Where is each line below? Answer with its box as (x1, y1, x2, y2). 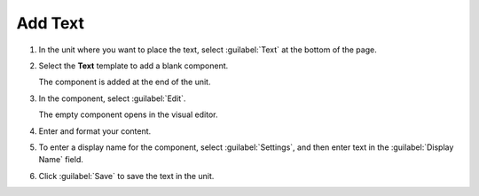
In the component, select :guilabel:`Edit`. (38, 93, 186, 104)
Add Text (16, 13, 84, 33)
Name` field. (38, 154, 84, 165)
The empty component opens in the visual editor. (38, 109, 218, 120)
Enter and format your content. (38, 125, 152, 137)
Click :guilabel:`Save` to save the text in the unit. (38, 170, 215, 181)
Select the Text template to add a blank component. (38, 60, 229, 71)
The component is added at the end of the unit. (38, 76, 211, 88)
